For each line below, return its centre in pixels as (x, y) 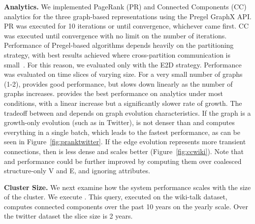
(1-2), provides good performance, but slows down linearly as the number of (118, 83)
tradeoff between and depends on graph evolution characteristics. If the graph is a (127, 112)
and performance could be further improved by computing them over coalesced (123, 161)
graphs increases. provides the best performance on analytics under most (113, 93)
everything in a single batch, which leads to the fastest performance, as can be (122, 132)
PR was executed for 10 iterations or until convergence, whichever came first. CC (127, 26)
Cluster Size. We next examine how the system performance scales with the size (127, 187)
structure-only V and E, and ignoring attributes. (77, 171)
